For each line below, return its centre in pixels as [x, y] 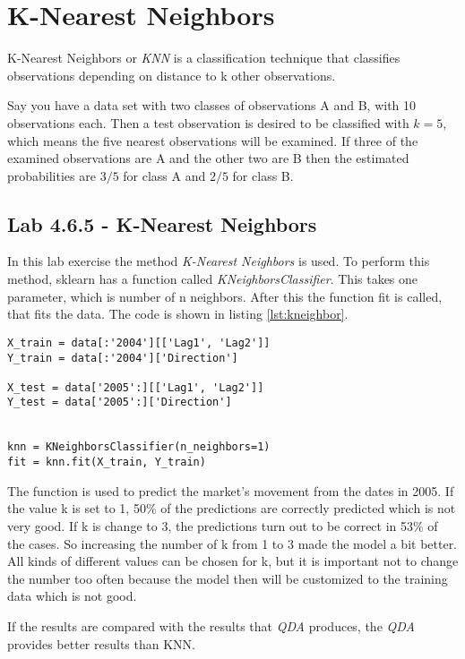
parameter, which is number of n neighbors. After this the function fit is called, [225, 296]
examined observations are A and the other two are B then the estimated [208, 158]
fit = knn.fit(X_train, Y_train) [107, 462]
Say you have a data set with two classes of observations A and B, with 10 [212, 105]
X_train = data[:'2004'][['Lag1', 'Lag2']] [139, 342]
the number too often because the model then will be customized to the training [228, 578]
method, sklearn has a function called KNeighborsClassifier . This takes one [213, 279]
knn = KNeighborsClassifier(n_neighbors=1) [139, 447]
